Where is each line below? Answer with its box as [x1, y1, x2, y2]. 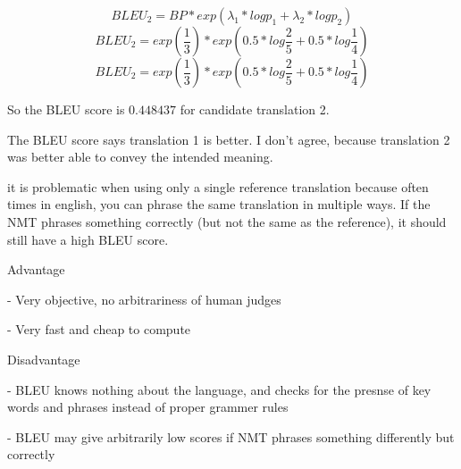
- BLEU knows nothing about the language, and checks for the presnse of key [7, 380, 432, 398]
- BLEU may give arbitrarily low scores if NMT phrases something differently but [7, 427, 455, 446]
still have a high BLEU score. [7, 230, 169, 248]
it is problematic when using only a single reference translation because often [7, 177, 429, 196]
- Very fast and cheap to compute [7, 320, 191, 339]
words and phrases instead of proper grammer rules [7, 398, 289, 416]
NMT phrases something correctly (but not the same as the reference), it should [7, 212, 447, 230]
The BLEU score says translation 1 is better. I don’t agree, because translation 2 [7, 130, 450, 148]
